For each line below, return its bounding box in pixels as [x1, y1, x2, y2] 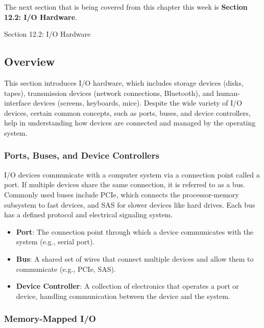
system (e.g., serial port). [16, 236, 95, 247]
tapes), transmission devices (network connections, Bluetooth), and [4, 87, 214, 98]
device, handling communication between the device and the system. [16, 290, 230, 301]
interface [4, 97, 31, 108]
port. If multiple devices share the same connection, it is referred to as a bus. [4, 179, 245, 190]
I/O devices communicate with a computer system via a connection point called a [4, 169, 260, 180]
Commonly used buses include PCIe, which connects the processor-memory [4, 189, 239, 199]
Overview [4, 54, 55, 69]
